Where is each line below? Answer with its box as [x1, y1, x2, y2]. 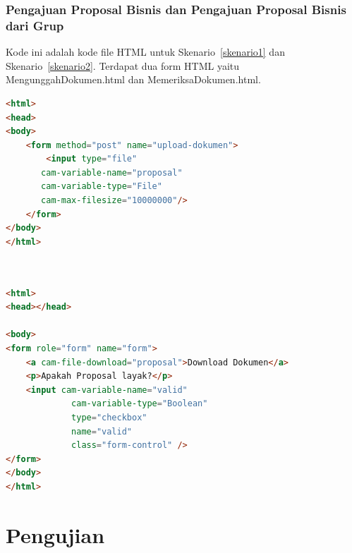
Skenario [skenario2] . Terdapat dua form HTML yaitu [6, 58, 240, 73]
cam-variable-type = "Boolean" [71, 399, 208, 409]
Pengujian [6, 520, 105, 549]
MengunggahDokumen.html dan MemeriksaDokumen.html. [6, 72, 261, 87]
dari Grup [6, 16, 64, 34]
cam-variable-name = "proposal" [41, 167, 183, 178]
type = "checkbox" [71, 412, 147, 423]
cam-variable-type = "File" [41, 181, 162, 192]
